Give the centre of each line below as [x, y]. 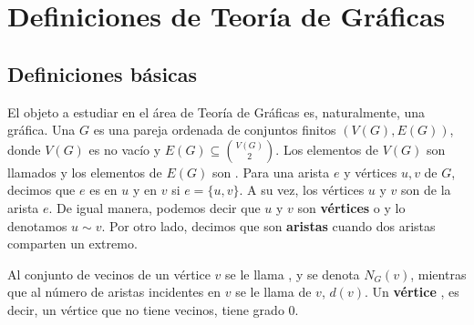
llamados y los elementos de [85, 172]
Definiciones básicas [103, 73]
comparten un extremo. [72, 244]
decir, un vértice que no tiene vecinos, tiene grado [146, 309]
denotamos [37, 225]
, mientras [438, 274]
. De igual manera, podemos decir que [155, 207]
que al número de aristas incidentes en [114, 292]
